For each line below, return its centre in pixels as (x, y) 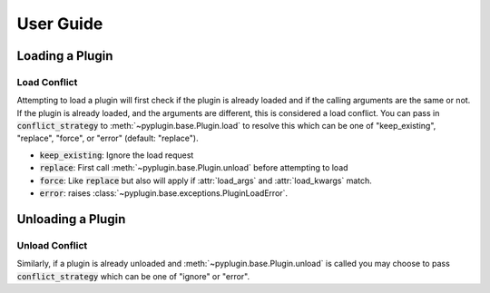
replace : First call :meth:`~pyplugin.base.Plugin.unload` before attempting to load (194, 168)
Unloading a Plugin (71, 219)
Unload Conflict (52, 245)
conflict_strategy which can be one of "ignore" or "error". (133, 276)
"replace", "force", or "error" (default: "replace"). (108, 138)
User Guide (60, 24)
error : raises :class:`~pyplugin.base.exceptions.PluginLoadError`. (164, 193)
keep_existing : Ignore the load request (117, 155)
